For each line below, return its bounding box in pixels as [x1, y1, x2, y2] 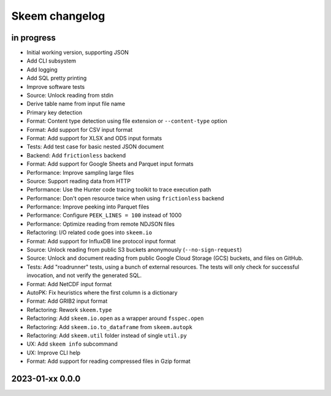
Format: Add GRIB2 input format [26, 297, 108, 305]
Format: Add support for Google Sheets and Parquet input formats [26, 160, 194, 168]
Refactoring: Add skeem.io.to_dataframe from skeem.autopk [26, 323, 192, 330]
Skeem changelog [11, 9, 105, 23]
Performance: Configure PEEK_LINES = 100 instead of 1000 [26, 211, 182, 219]
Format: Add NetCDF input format [26, 280, 112, 287]
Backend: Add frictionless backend [26, 151, 126, 159]
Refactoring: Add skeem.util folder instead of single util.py [26, 332, 187, 339]
